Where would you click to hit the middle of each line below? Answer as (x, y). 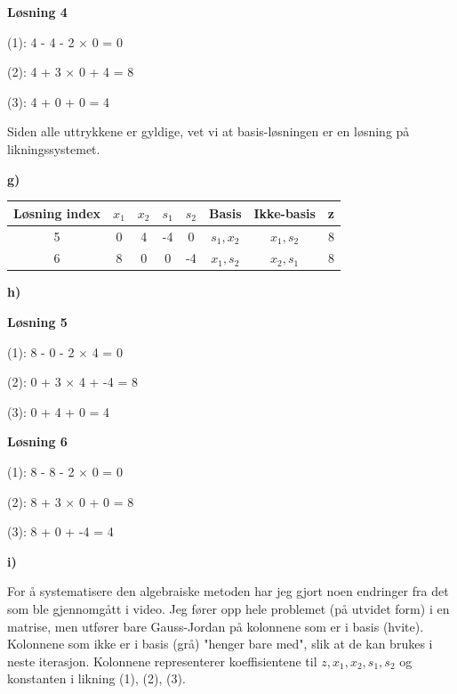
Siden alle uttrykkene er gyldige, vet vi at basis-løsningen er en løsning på (208, 131)
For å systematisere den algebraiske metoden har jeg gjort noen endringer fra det (228, 591)
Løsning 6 (37, 441)
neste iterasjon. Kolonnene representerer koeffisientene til (162, 661)
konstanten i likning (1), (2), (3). (96, 678)
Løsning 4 (37, 12)
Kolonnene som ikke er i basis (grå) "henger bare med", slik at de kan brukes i (220, 644)
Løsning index (57, 212)
